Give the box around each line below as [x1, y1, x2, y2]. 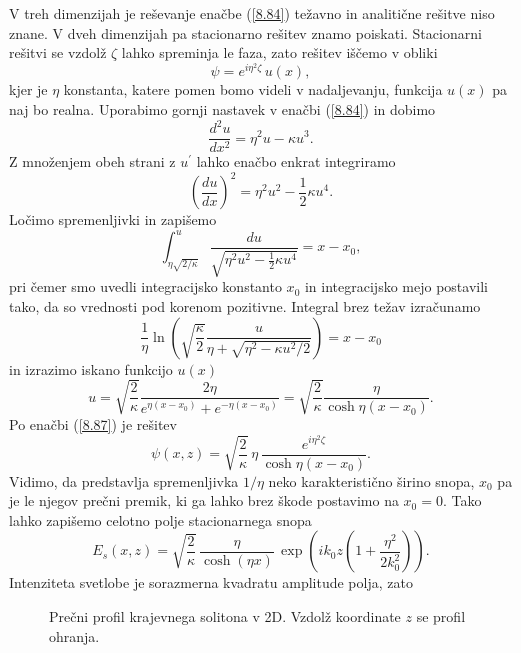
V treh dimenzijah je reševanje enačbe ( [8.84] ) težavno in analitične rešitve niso [9, 3, 495, 23]
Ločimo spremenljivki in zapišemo [9, 209, 217, 230]
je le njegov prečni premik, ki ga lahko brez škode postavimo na [9, 490, 399, 511]
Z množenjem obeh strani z [9, 151, 176, 172]
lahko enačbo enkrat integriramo [196, 151, 396, 172]
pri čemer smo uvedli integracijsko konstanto [9, 276, 282, 297]
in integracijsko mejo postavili [304, 276, 488, 297]
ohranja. [49, 625, 100, 646]
